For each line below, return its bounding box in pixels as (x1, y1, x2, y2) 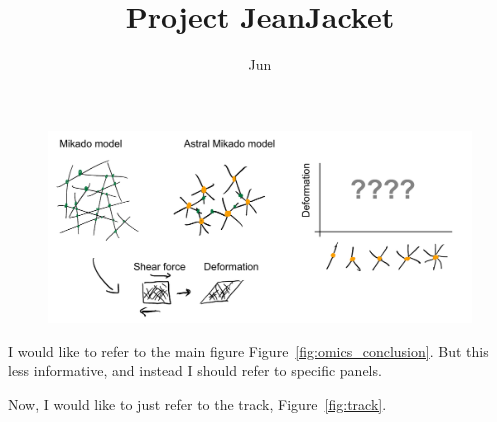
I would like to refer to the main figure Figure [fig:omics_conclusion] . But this (8, 340, 489, 361)
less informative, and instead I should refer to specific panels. (8, 360, 382, 381)
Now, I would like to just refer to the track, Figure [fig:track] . (8, 394, 387, 415)
